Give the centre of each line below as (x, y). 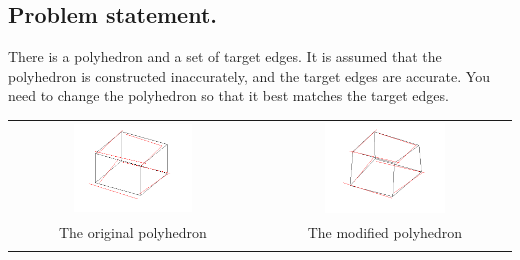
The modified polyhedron (385, 232)
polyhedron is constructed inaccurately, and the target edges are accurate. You (249, 75)
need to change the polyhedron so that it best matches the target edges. (228, 95)
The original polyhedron (132, 232)
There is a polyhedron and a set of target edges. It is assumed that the (225, 56)
